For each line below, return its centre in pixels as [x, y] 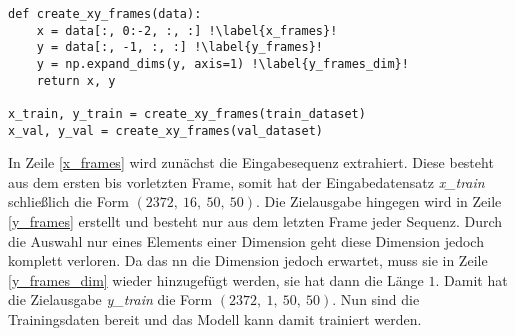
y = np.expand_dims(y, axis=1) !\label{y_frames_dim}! [222, 63]
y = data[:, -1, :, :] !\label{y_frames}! [179, 47]
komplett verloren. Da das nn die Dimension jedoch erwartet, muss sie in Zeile [248, 260]
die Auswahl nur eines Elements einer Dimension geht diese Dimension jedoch [246, 240]
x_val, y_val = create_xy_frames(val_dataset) [165, 130]
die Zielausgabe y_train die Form [110, 299]
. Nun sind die [376, 299]
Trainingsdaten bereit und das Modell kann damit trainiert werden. [215, 319]
